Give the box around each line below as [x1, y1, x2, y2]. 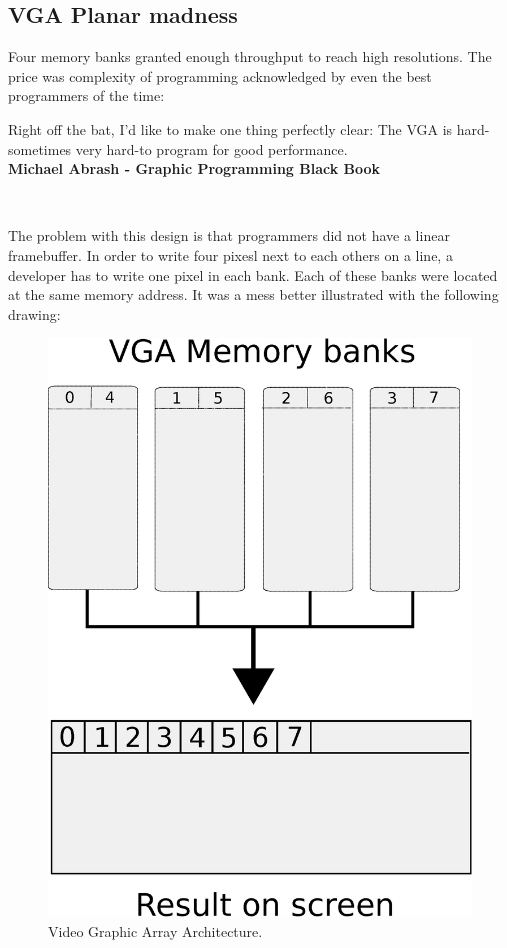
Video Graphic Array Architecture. [48, 920, 263, 941]
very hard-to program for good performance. [75, 138, 348, 159]
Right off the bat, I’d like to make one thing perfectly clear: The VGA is [8, 118, 453, 139]
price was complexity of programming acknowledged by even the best [8, 65, 432, 86]
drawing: [8, 303, 61, 324]
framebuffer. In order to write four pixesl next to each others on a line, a [8, 244, 453, 265]
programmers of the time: [8, 85, 165, 106]
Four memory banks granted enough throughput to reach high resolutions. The [8, 46, 492, 67]
